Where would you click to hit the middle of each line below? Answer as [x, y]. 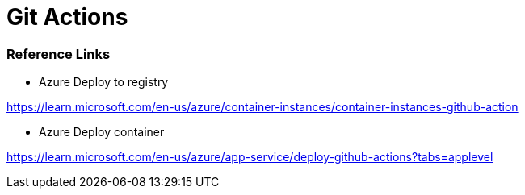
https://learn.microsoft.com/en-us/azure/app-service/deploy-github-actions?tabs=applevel [250, 157]
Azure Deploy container [102, 132]
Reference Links [59, 54]
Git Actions [67, 17]
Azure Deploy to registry [104, 82]
